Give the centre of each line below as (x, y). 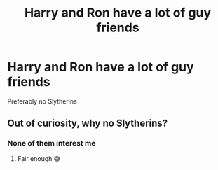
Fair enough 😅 (39, 158)
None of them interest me (52, 143)
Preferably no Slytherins (42, 101)
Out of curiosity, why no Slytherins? (88, 123)
